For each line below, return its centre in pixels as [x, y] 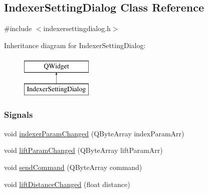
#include [18, 28]
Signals [19, 115]
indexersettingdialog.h [77, 28]
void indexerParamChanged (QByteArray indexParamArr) [94, 133]
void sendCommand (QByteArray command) [73, 167]
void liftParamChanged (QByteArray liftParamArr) [83, 150]
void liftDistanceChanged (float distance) [67, 184]
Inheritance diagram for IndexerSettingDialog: [75, 45]
